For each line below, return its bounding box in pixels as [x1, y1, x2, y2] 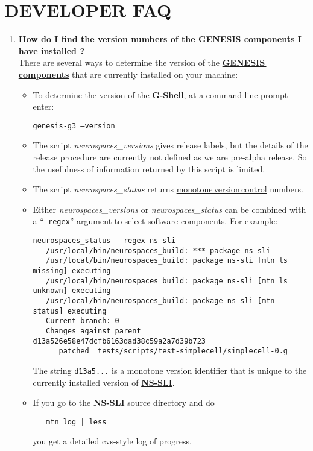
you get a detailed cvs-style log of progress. [33, 435, 192, 447]
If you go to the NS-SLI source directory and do [33, 396, 215, 409]
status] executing [33, 306, 107, 315]
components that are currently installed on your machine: [18, 68, 238, 80]
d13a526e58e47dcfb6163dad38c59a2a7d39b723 [33, 336, 206, 345]
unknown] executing [33, 286, 111, 295]
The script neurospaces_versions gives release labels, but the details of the [33, 139, 308, 151]
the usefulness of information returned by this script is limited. [33, 162, 265, 175]
